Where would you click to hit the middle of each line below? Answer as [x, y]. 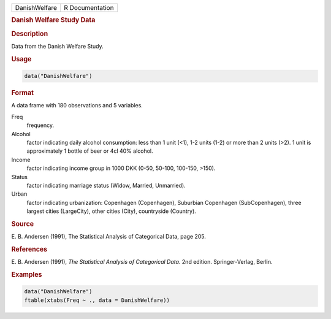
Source [23, 224]
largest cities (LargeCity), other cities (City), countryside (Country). [111, 211]
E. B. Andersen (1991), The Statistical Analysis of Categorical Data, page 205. [109, 237]
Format [22, 93]
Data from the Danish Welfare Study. [57, 46]
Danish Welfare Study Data [53, 20]
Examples [27, 274]
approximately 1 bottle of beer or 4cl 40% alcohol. [90, 151]
